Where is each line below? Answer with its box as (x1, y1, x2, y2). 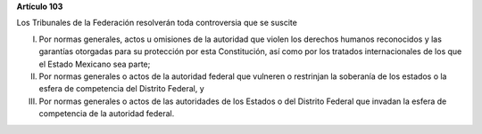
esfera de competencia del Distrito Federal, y (38, 83, 204, 94)
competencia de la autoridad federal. (38, 108, 175, 119)
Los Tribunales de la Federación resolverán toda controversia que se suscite (16, 18, 298, 28)
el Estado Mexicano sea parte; (38, 59, 151, 69)
